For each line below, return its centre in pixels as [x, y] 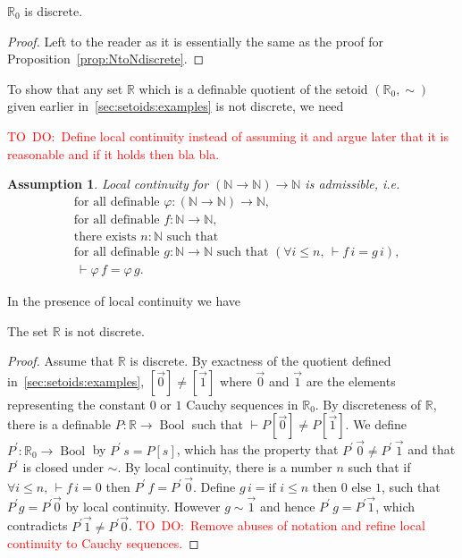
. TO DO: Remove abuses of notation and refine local [277, 525]
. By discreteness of [368, 404]
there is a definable [59, 424]
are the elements [351, 380]
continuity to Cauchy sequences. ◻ [103, 543]
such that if [379, 467]
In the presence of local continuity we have [124, 300]
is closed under [63, 467]
